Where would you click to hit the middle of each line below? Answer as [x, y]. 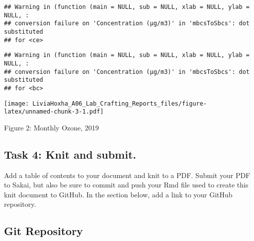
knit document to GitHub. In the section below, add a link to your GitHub [118, 194]
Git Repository [43, 231]
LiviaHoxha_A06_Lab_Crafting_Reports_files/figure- [120, 103]
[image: [17, 103]
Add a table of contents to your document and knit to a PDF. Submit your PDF [127, 175]
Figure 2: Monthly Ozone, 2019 [51, 127]
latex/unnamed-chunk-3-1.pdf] [54, 112]
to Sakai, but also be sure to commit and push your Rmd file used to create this [126, 185]
